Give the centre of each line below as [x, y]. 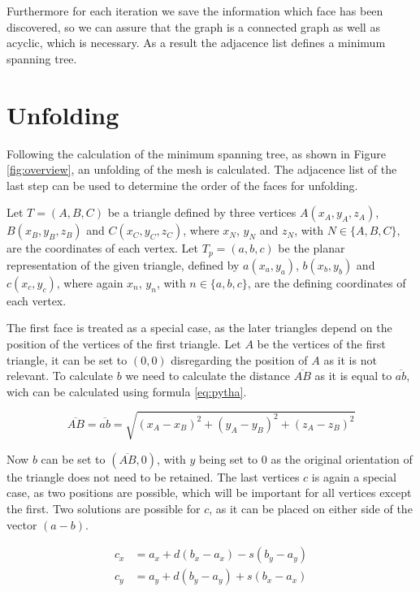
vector [22, 524]
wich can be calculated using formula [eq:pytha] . [127, 391]
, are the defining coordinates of [327, 282]
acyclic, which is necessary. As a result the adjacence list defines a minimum [196, 43]
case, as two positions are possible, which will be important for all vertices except [209, 493]
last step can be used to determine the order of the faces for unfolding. [182, 185]
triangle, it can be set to [67, 359]
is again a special [354, 476]
